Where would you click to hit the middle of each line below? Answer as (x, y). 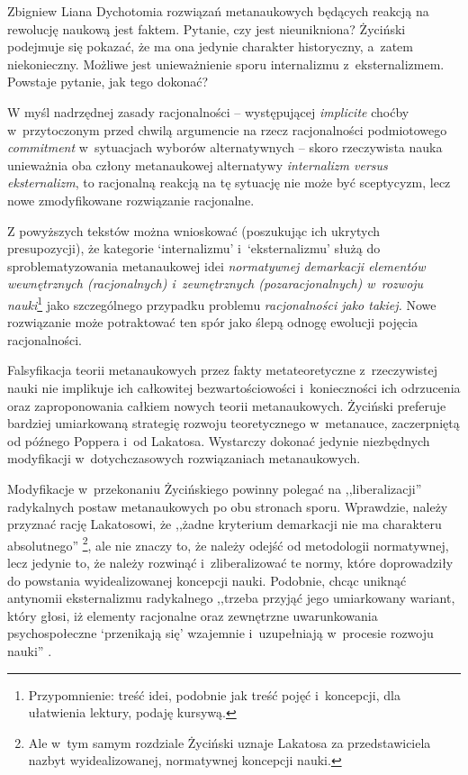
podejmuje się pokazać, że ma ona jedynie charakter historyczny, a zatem (210, 46)
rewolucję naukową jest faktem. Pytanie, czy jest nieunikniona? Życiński (207, 28)
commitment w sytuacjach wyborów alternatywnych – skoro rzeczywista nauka (225, 147)
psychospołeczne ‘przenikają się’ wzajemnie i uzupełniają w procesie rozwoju (220, 633)
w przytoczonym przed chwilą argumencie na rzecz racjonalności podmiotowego (227, 129)
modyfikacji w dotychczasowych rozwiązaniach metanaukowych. (184, 458)
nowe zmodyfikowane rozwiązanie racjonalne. (131, 200)
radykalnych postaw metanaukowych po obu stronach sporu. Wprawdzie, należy (228, 506)
